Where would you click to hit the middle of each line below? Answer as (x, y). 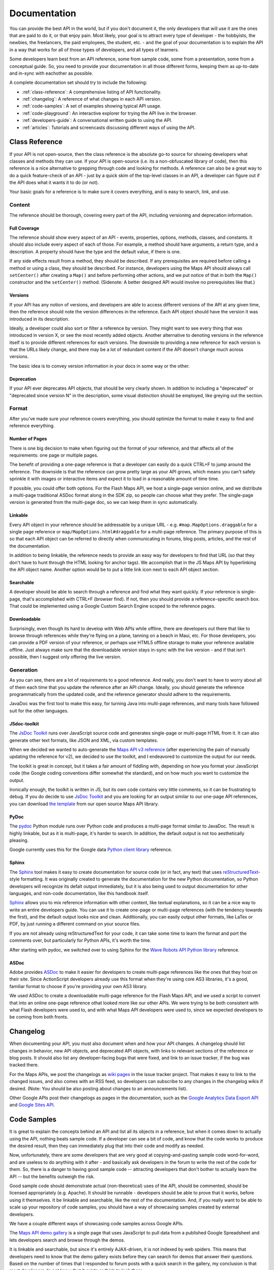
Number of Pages (28, 439)
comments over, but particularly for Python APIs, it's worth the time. (80, 940)
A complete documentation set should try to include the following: (78, 83)
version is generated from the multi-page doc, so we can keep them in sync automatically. (104, 502)
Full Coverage (24, 228)
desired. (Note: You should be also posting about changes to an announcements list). (98, 1088)
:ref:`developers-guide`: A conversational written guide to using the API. (97, 120)
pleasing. (19, 840)
